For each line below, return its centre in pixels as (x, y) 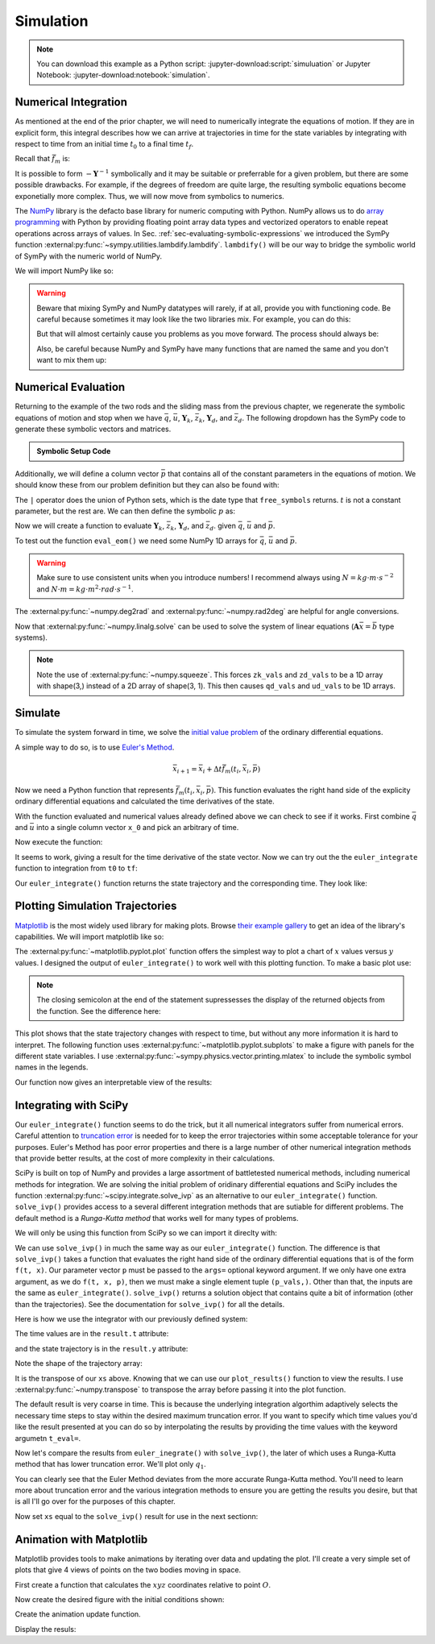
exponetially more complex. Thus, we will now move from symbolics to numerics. (150, 196)
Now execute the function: (59, 842)
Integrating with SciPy (72, 1105)
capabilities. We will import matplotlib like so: (89, 936)
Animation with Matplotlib (81, 1539)
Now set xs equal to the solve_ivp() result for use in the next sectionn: (137, 1516)
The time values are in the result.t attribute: (92, 1334)
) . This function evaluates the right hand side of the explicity (311, 790)
